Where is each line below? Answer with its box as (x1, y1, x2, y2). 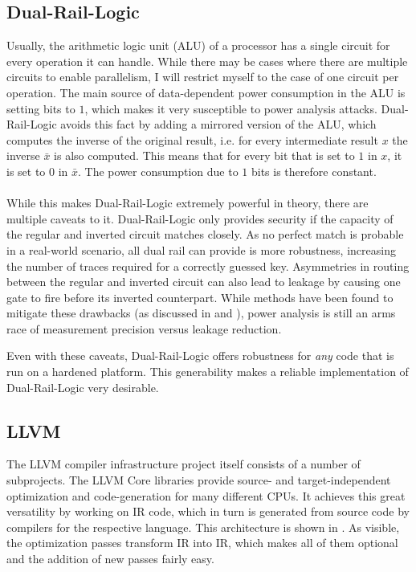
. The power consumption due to (78, 162, 239, 179)
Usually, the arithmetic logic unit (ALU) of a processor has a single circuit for (6, 37, 390, 54)
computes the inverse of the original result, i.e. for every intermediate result (6, 131, 378, 148)
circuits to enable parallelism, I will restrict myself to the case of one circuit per (6, 68, 399, 85)
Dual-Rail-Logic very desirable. (6, 378, 159, 395)
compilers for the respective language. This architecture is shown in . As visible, (6, 518, 400, 535)
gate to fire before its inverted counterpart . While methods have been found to (6, 288, 394, 305)
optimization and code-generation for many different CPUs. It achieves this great (6, 487, 406, 504)
